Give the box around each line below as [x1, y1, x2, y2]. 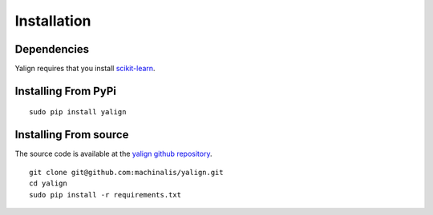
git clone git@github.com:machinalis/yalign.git [29, 168, 224, 177]
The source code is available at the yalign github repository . [14, 149, 212, 159]
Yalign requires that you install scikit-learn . [14, 64, 156, 74]
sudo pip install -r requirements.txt [29, 190, 182, 199]
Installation [14, 12, 91, 30]
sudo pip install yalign [29, 108, 127, 117]
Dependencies [14, 42, 90, 56]
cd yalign [29, 179, 67, 188]
